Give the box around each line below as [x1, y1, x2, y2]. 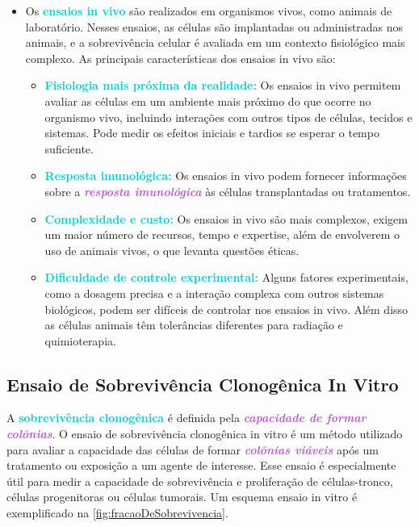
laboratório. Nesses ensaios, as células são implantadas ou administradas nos [25, 18, 404, 35]
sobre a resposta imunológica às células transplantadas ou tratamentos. [44, 182, 411, 199]
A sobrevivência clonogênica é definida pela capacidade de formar [6, 409, 367, 426]
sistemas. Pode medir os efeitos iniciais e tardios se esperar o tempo [44, 124, 379, 141]
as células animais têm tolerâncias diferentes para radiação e [44, 316, 343, 333]
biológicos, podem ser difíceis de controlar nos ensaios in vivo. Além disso [44, 300, 409, 317]
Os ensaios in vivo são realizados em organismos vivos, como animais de [25, 2, 392, 19]
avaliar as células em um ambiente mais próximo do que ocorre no [44, 92, 371, 109]
